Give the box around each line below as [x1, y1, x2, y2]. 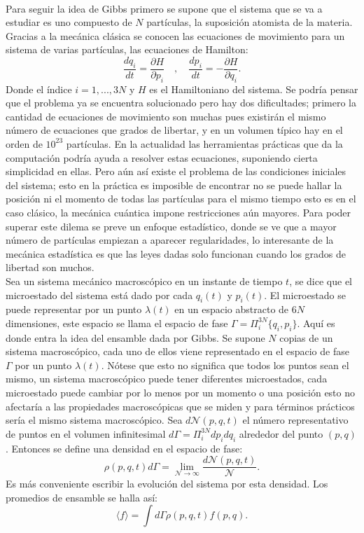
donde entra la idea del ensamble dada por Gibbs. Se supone [6, 330, 265, 345]
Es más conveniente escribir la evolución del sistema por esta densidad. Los [6, 476, 328, 491]
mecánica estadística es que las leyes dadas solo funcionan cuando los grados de [6, 246, 346, 261]
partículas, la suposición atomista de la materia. [146, 15, 353, 29]
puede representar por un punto [6, 302, 142, 317]
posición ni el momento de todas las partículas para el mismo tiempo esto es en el [6, 191, 356, 206]
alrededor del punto [239, 426, 323, 441]
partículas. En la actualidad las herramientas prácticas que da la [66, 136, 343, 151]
